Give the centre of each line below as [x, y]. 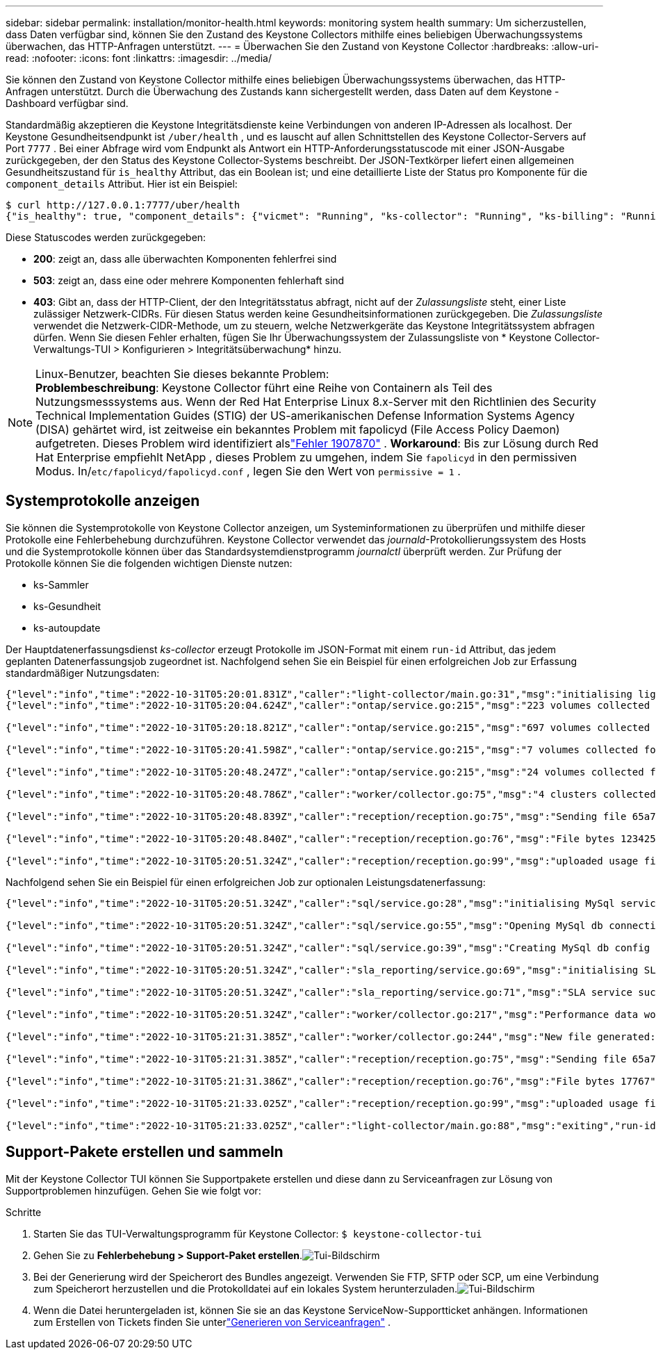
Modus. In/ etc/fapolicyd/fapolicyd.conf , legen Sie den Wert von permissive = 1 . [248, 471]
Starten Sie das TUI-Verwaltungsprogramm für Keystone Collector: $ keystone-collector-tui [258, 1233]
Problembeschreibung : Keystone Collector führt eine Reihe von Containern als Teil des [264, 388]
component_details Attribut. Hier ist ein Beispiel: [122, 184]
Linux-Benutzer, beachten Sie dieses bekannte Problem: [182, 374]
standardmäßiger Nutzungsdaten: [83, 673]
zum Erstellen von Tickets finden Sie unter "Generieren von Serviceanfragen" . [212, 1322]
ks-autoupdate [67, 627]
